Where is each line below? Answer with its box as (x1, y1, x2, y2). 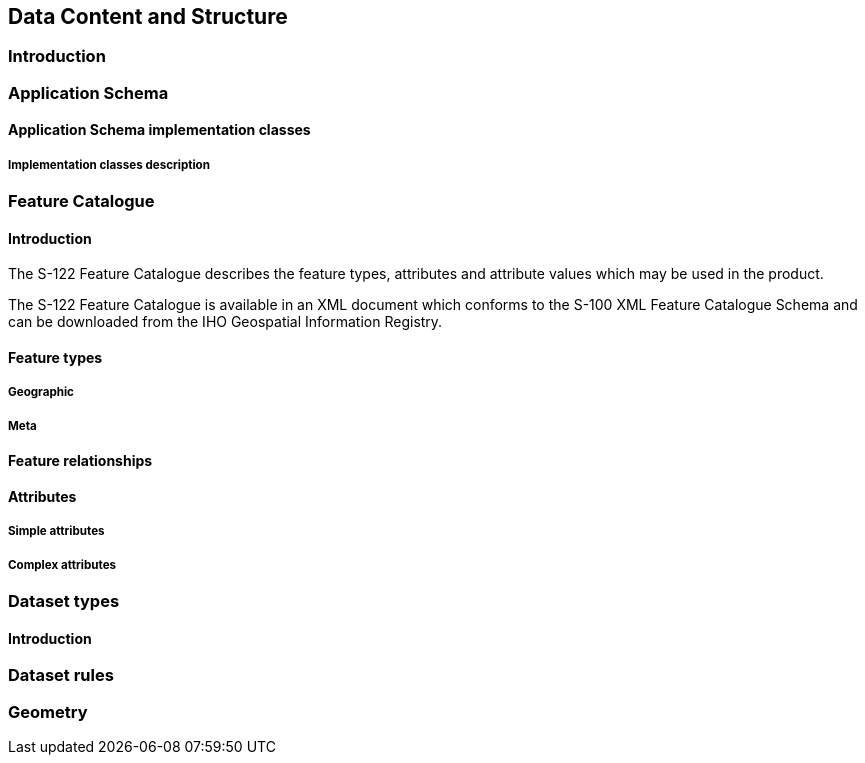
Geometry (8, 701, 88, 722)
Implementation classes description (8, 157, 210, 172)
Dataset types (8, 590, 120, 611)
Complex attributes (8, 557, 117, 572)
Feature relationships (8, 452, 153, 470)
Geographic (8, 385, 74, 400)
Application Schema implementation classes (8, 121, 311, 139)
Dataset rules (8, 665, 114, 686)
